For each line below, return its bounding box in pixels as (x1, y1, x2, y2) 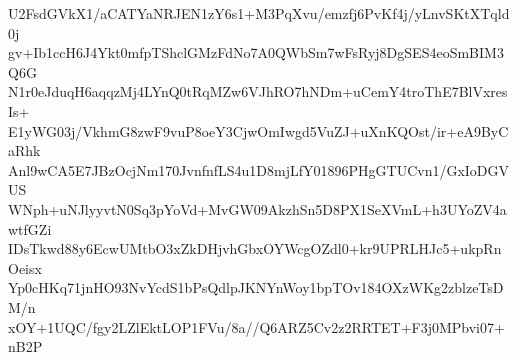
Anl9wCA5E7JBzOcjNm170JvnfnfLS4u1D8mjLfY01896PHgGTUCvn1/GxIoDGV (8, 159, 510, 180)
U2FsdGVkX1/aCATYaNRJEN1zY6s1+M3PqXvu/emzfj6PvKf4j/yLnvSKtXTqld (8, 3, 510, 23)
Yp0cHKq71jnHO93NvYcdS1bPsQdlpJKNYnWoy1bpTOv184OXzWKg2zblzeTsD (8, 277, 504, 298)
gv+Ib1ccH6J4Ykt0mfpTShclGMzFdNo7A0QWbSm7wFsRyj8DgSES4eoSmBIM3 (8, 42, 504, 63)
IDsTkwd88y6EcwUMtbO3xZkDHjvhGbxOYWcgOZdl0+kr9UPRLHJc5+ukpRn (8, 238, 502, 259)
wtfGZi (8, 218, 52, 239)
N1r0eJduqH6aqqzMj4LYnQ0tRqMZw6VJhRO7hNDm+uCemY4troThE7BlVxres (8, 81, 508, 102)
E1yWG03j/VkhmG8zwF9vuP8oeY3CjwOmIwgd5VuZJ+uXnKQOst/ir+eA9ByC (8, 120, 509, 141)
